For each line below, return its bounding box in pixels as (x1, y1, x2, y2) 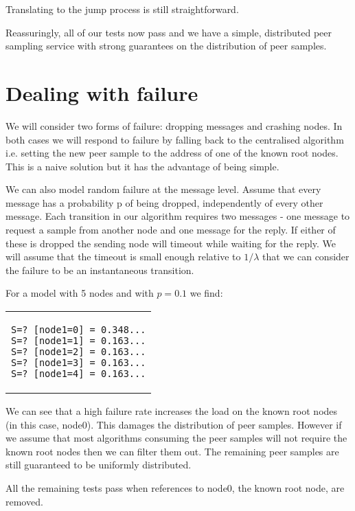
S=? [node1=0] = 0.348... (11, 324, 146, 336)
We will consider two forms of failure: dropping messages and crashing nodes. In (5, 118, 343, 133)
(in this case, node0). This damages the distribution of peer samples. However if (5, 417, 342, 431)
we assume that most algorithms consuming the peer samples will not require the (5, 431, 347, 445)
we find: (190, 286, 223, 300)
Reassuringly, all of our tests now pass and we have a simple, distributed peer (5, 25, 332, 39)
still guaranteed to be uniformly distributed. (5, 457, 192, 472)
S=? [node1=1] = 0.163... (11, 335, 146, 347)
